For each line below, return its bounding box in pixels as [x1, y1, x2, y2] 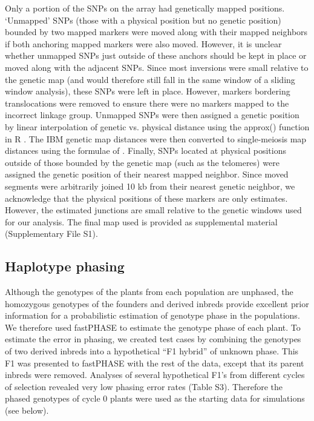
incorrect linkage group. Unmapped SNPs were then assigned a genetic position [5, 108, 299, 121]
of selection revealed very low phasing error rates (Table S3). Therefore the [5, 380, 283, 393]
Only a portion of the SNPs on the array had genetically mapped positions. [5, 2, 285, 14]
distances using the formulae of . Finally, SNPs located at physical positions [5, 144, 286, 157]
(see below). [5, 404, 49, 417]
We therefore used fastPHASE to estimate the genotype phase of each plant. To [5, 320, 301, 333]
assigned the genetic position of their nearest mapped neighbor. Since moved [5, 168, 289, 181]
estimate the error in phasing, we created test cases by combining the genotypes [5, 333, 301, 345]
